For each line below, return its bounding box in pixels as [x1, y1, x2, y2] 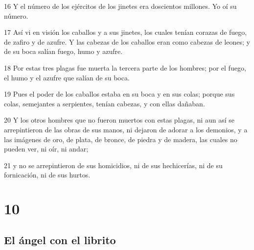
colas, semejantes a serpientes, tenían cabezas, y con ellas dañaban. [4, 98, 205, 108]
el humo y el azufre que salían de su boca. [4, 72, 130, 82]
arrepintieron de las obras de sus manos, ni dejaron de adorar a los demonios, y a [4, 124, 248, 134]
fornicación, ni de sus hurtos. [4, 170, 91, 180]
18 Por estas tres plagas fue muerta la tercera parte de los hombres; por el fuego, [4, 62, 246, 73]
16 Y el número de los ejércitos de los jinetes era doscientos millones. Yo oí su [4, 1, 237, 11]
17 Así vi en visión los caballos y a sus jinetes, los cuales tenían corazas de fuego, [4, 27, 247, 37]
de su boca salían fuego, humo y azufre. [4, 46, 123, 56]
